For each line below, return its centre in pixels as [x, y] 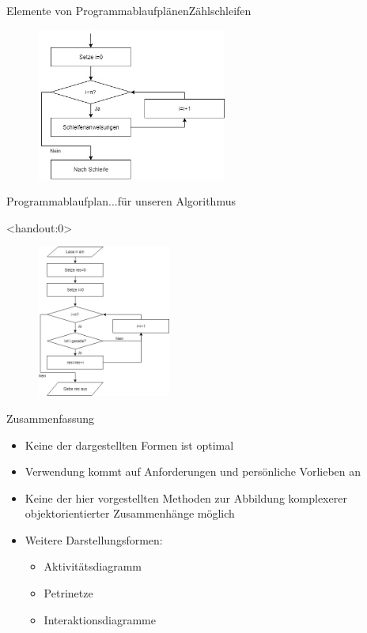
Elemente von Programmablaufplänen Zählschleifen [129, 10]
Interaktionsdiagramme [100, 619]
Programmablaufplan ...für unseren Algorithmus [121, 201]
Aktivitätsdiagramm [93, 566]
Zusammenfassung [51, 418]
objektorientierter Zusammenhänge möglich [130, 513]
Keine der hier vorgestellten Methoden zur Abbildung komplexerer [186, 497]
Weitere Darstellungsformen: [94, 539]
